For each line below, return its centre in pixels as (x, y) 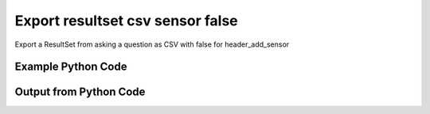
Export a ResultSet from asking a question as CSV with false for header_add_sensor (152, 44)
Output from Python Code (80, 92)
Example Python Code (71, 67)
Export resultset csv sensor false (126, 21)
